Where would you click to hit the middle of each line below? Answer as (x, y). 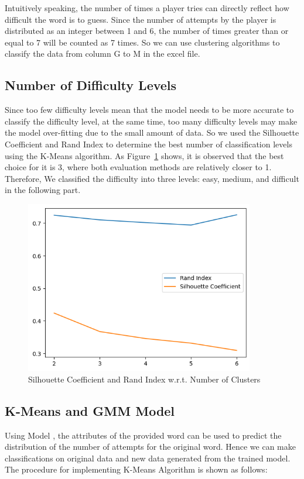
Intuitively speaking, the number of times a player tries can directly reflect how (147, 8)
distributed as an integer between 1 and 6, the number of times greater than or (147, 31)
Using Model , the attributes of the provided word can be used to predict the (143, 435)
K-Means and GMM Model (90, 410)
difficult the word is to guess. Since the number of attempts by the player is (141, 19)
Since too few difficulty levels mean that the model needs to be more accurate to (149, 110)
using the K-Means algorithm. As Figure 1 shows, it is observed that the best (144, 155)
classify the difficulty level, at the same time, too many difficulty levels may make (151, 121)
